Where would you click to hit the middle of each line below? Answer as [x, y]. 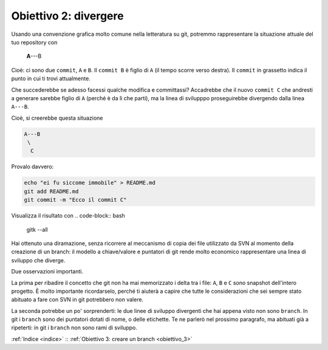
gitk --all [37, 229]
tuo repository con [34, 42]
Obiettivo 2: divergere [67, 16]
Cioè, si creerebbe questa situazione [57, 118]
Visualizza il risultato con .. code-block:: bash [68, 216]
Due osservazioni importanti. [47, 272]
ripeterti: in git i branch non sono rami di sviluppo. [74, 328]
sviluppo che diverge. [38, 260]
